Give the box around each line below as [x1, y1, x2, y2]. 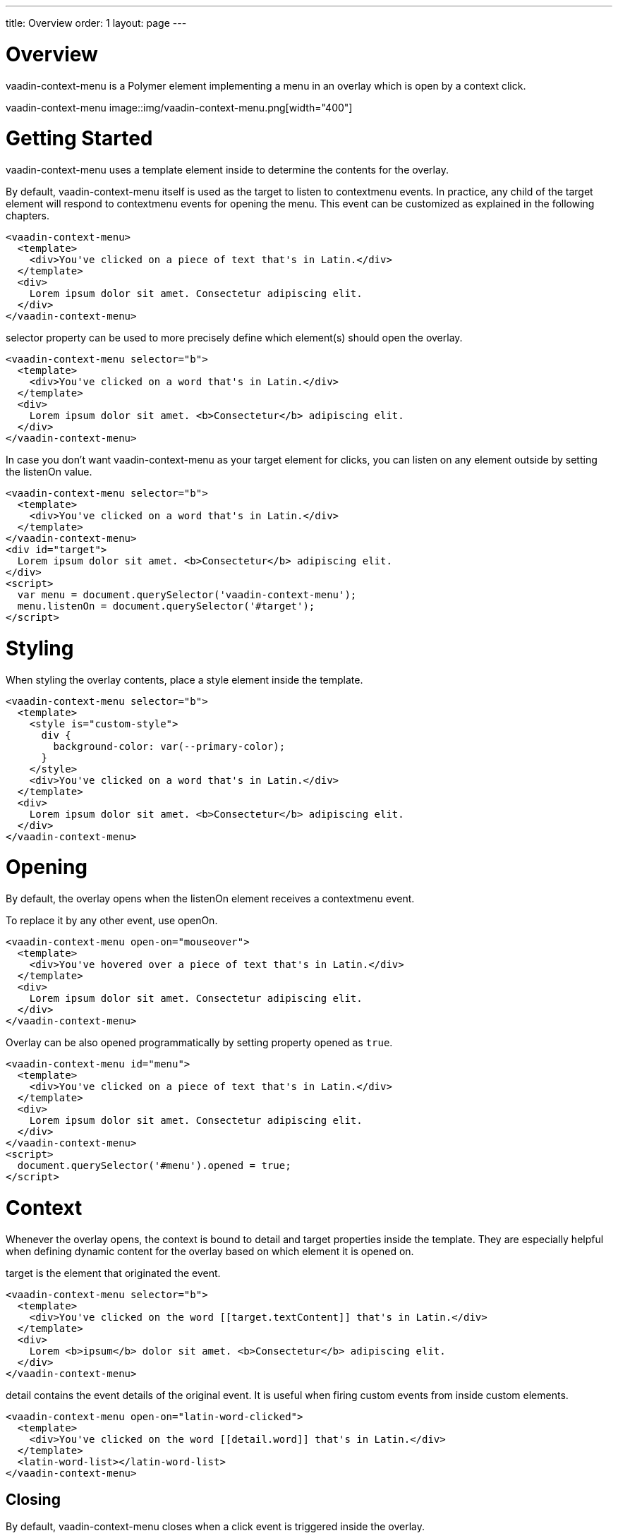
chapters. [6, 210, 50, 222]
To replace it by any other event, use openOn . [6, 914, 218, 926]
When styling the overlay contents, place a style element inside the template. [6, 673, 363, 686]
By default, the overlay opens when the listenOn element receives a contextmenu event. [6, 892, 415, 904]
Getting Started [6, 126, 153, 151]
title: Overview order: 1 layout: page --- [6, 17, 187, 29]
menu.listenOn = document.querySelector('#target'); [17, 600, 315, 612]
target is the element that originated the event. [6, 1266, 221, 1279]
